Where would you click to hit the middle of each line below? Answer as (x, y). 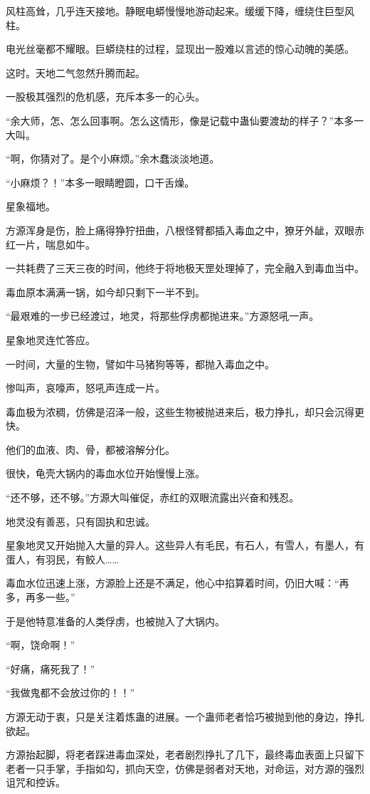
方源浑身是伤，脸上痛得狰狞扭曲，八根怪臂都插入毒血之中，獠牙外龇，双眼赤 (185, 230)
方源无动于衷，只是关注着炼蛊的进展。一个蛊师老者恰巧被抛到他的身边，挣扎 (185, 716)
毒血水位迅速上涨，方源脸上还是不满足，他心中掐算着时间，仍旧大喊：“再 (178, 583)
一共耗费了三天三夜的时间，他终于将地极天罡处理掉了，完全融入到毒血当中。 (185, 268)
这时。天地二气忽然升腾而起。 (75, 72)
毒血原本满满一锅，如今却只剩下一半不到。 (105, 292)
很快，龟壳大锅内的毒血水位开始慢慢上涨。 (105, 473)
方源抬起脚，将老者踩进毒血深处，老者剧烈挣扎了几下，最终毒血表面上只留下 (185, 754)
